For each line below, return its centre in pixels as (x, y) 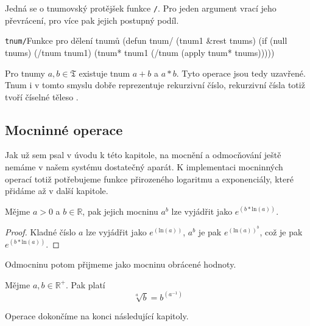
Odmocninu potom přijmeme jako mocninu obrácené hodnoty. (121, 264)
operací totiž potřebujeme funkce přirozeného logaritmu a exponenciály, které (149, 179)
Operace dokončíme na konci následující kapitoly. (97, 316)
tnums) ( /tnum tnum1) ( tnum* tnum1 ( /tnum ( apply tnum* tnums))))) (140, 52)
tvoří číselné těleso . (42, 96)
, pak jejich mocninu (120, 211)
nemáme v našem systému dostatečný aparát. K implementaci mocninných (144, 167)
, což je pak (281, 232)
